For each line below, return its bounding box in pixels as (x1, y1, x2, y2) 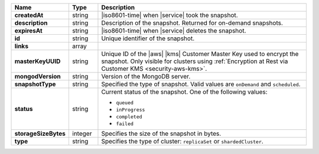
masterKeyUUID (14, 57, 61, 65)
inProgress (116, 107, 145, 113)
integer (71, 130, 92, 137)
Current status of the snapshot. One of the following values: (101, 88, 268, 96)
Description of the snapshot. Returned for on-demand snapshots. (101, 19, 284, 27)
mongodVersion (14, 73, 61, 80)
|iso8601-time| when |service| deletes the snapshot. (101, 27, 246, 35)
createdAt (14, 11, 44, 19)
